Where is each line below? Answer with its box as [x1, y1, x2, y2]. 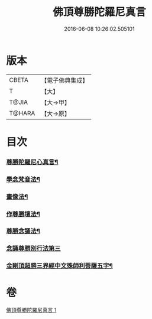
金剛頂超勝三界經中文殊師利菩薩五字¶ [6, 262, 113, 270]
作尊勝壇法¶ [6, 210, 40, 218]
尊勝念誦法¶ [6, 227, 40, 235]
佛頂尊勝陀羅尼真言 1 [6, 307, 57, 314]
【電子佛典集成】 [41, 76, 89, 84]
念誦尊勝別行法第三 [6, 245, 61, 253]
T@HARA [9, 109, 35, 117]
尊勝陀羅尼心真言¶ [6, 158, 59, 166]
